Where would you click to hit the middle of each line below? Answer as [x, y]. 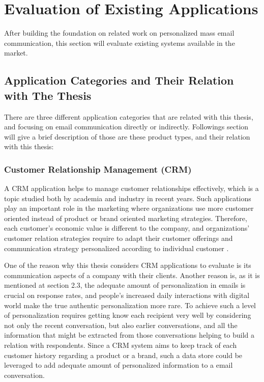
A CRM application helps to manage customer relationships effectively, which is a [131, 188]
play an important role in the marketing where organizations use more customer [129, 208]
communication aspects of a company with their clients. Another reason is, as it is [132, 275]
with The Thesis [48, 95]
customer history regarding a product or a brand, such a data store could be [123, 355]
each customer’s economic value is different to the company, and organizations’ [127, 228]
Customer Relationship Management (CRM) [98, 169]
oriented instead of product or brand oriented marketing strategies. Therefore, [126, 218]
